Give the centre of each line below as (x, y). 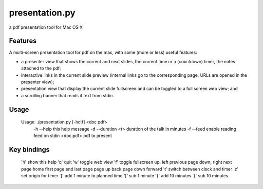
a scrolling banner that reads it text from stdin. (67, 95)
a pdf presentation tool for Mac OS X (46, 27)
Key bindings (29, 149)
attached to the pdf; (41, 69)
